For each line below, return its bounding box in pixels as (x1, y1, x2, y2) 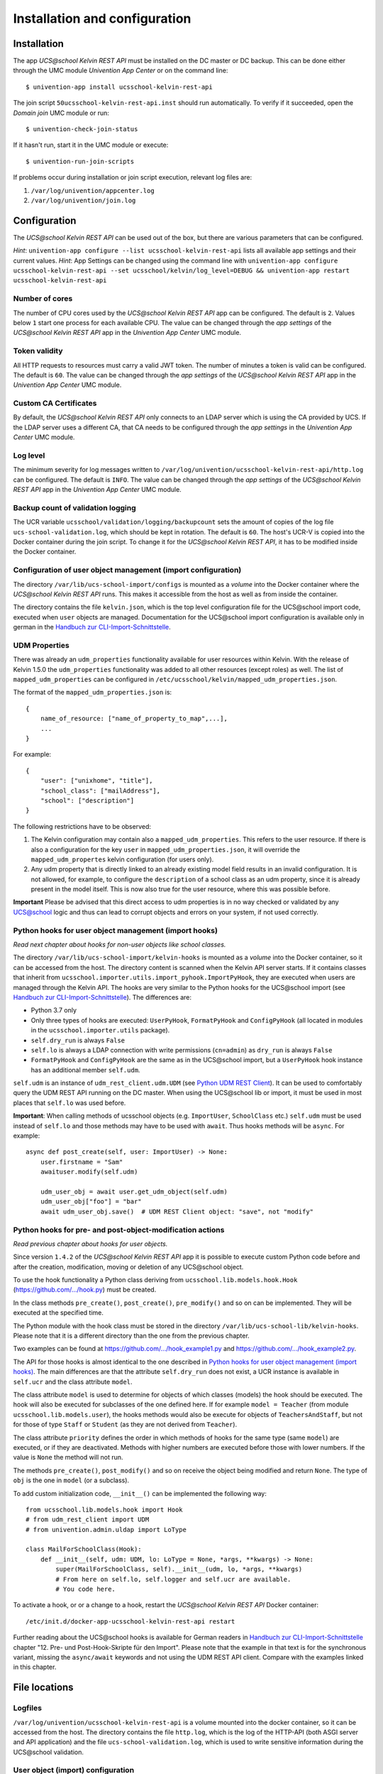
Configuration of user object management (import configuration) (13, 565, 242, 575)
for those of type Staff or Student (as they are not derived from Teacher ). (13, 1420, 238, 1429)
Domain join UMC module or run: (13, 109, 110, 117)
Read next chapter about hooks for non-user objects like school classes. (13, 940, 226, 949)
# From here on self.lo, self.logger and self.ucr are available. (55, 1575, 292, 1583)
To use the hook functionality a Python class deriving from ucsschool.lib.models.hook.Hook (13, 1276, 298, 1284)
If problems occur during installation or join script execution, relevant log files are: (13, 173, 252, 182)
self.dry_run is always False (30, 1036, 126, 1045)
